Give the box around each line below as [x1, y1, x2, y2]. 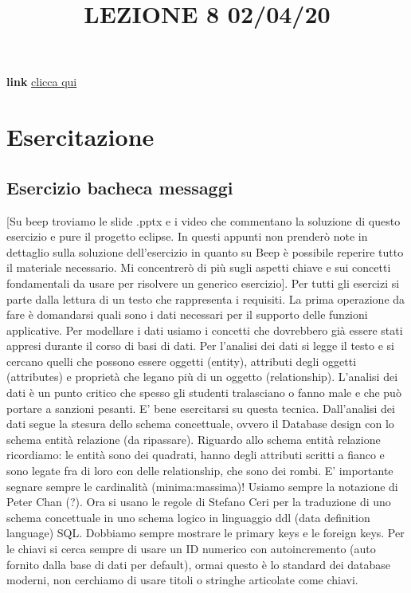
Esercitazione [6, 120, 155, 153]
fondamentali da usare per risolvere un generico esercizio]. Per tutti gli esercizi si [6, 274, 400, 291]
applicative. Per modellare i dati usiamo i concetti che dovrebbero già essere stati [6, 321, 403, 338]
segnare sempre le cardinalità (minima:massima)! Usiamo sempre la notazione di [6, 477, 398, 494]
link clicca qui [6, 73, 77, 90]
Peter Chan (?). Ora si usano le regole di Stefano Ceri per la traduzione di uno [6, 493, 391, 510]
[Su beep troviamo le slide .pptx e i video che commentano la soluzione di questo [6, 212, 401, 229]
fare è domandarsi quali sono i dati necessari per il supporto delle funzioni [6, 306, 368, 323]
